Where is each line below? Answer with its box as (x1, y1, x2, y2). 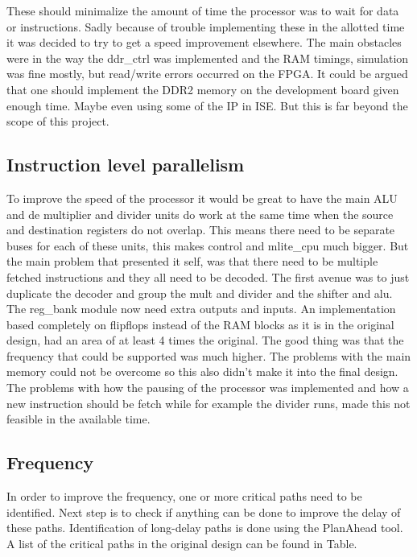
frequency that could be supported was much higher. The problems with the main (6, 347, 411, 364)
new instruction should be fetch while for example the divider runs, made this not (6, 394, 411, 411)
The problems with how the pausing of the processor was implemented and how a (6, 379, 409, 396)
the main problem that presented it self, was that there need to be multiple (6, 253, 378, 270)
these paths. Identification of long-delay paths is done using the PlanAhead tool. (6, 519, 403, 536)
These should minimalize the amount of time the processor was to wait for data (6, 2, 399, 19)
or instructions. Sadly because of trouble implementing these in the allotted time (6, 18, 405, 35)
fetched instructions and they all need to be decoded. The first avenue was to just (6, 268, 410, 285)
